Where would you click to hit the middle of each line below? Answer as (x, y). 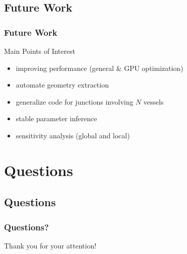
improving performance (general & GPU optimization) (100, 68)
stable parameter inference (56, 118)
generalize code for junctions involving (74, 101)
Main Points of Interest (40, 51)
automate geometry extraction (62, 85)
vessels (154, 101)
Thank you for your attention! (50, 245)
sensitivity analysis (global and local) (73, 135)
